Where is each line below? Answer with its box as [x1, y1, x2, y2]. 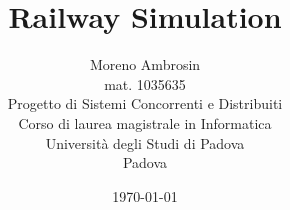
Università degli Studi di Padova [45, 132, 245, 153]
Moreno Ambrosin [89, 54, 201, 75]
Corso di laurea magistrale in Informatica [18, 112, 272, 133]
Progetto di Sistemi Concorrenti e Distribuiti [7, 93, 283, 114]
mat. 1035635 [104, 73, 186, 94]
